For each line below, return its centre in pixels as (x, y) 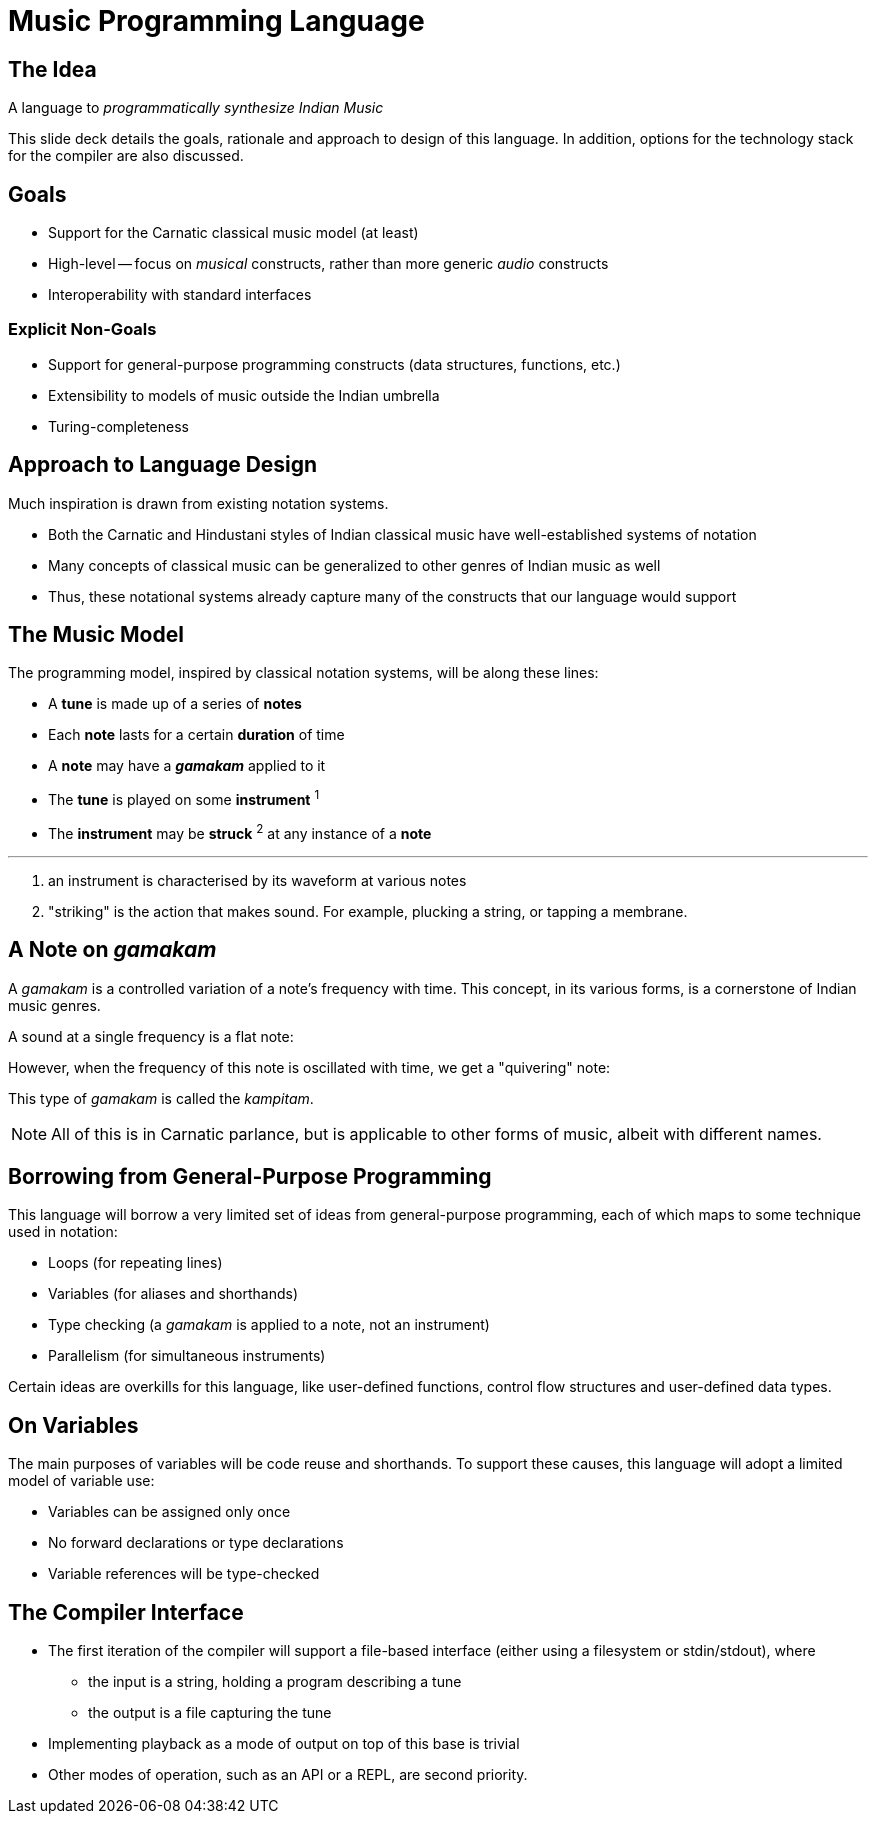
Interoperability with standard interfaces (180, 295)
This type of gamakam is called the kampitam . (161, 1098)
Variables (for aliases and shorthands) (173, 1294)
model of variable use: (81, 1481)
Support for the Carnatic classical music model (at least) (233, 233)
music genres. (54, 1005)
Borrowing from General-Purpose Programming (250, 1177)
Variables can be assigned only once (169, 1512)
